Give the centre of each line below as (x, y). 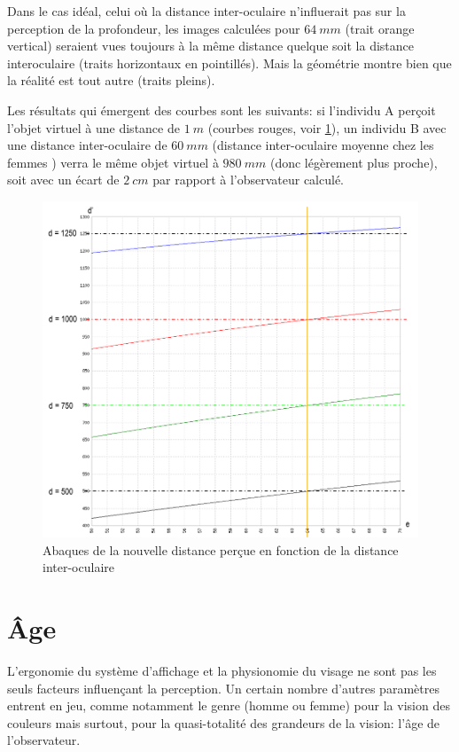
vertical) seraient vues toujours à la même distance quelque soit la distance (211, 46)
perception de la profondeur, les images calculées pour (154, 28)
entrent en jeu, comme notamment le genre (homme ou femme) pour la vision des (229, 705)
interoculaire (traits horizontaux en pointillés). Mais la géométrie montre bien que (229, 63)
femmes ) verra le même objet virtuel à (113, 162)
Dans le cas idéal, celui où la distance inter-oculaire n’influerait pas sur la (206, 11)
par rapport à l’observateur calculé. (248, 180)
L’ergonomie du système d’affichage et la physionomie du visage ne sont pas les (222, 670)
